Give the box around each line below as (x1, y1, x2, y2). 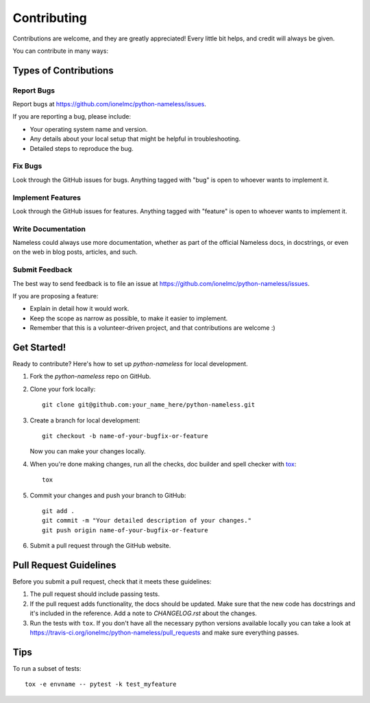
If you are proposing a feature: (12, 292, 99, 300)
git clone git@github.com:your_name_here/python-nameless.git (42, 401, 256, 409)
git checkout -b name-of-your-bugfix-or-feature (42, 432, 208, 440)
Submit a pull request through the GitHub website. (29, 542, 171, 550)
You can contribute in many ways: (12, 47, 109, 55)
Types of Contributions (12, 64, 114, 76)
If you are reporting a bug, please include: (12, 112, 132, 121)
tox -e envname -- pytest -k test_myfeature (25, 680, 177, 689)
